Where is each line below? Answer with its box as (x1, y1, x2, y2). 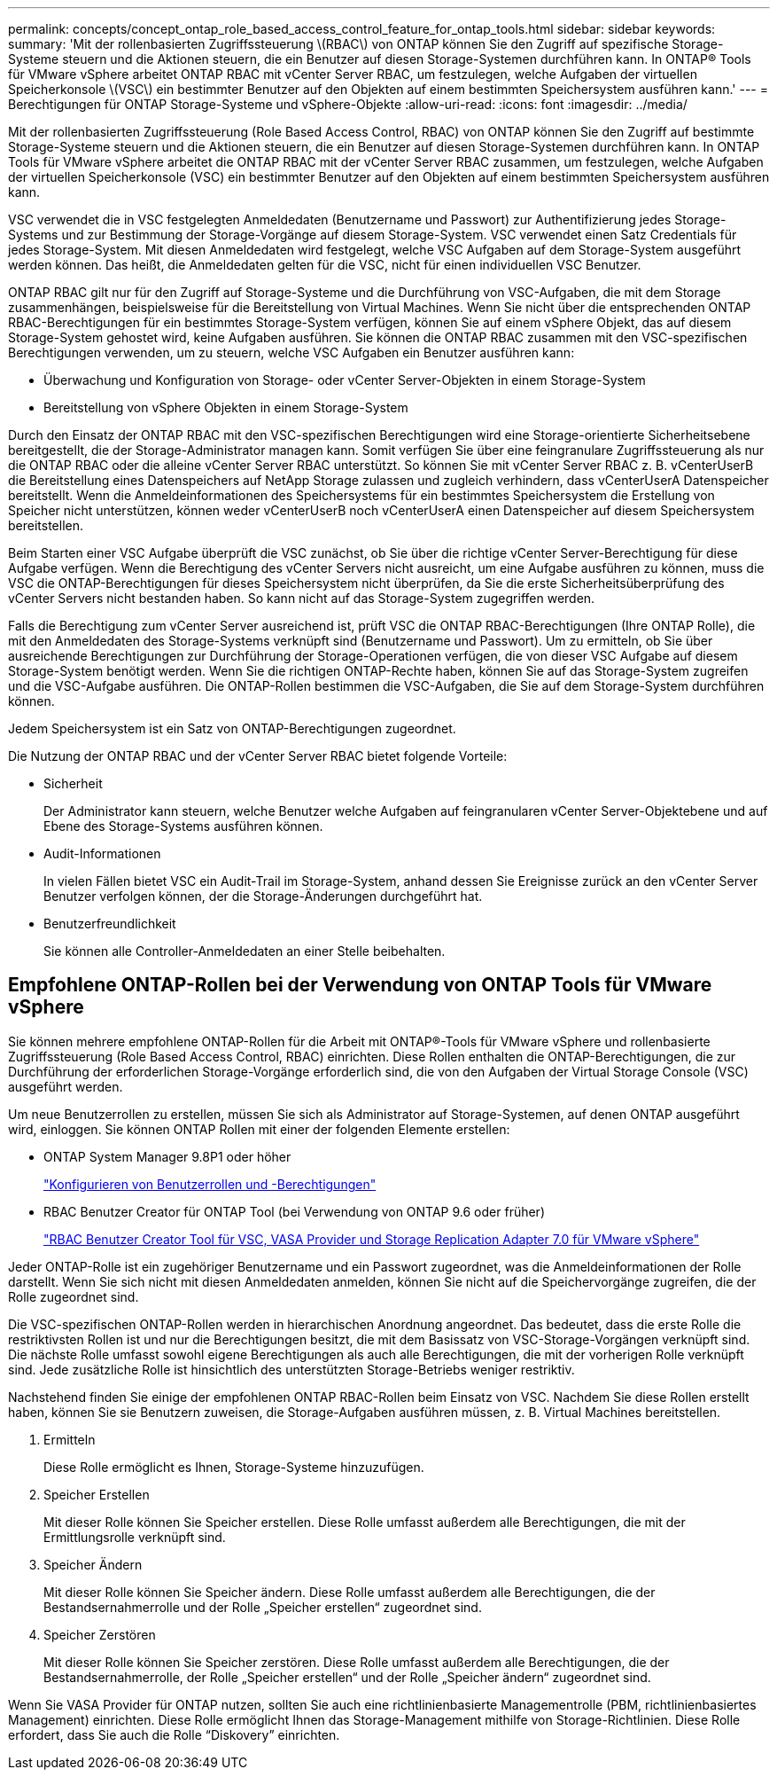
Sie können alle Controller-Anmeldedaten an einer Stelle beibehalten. (43, 943, 446, 959)
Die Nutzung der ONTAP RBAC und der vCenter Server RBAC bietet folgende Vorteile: (8, 748, 508, 763)
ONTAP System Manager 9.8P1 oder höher (43, 1148, 291, 1164)
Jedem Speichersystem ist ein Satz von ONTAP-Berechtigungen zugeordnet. (8, 721, 456, 736)
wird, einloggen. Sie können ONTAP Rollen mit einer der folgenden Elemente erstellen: (8, 1121, 510, 1137)
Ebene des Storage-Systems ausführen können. (43, 818, 323, 834)
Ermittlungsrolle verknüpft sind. (43, 1529, 226, 1545)
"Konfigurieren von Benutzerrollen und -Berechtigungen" (43, 1176, 377, 1192)
